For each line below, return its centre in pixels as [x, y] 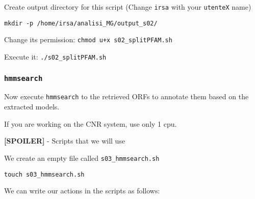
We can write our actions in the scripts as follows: [82, 191]
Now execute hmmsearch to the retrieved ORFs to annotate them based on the [126, 96]
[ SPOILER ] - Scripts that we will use [65, 141]
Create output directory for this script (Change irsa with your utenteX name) [128, 7]
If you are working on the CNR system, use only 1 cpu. [91, 123]
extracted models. [32, 107]
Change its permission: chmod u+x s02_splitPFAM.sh [88, 39]
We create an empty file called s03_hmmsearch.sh [82, 158]
